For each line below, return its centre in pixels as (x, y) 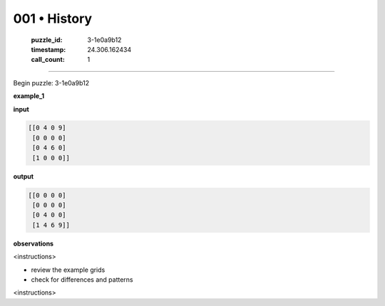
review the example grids (68, 270)
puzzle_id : (47, 40)
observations (33, 243)
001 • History (53, 19)
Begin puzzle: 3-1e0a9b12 (51, 83)
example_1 (29, 96)
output (24, 176)
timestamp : (48, 49)
